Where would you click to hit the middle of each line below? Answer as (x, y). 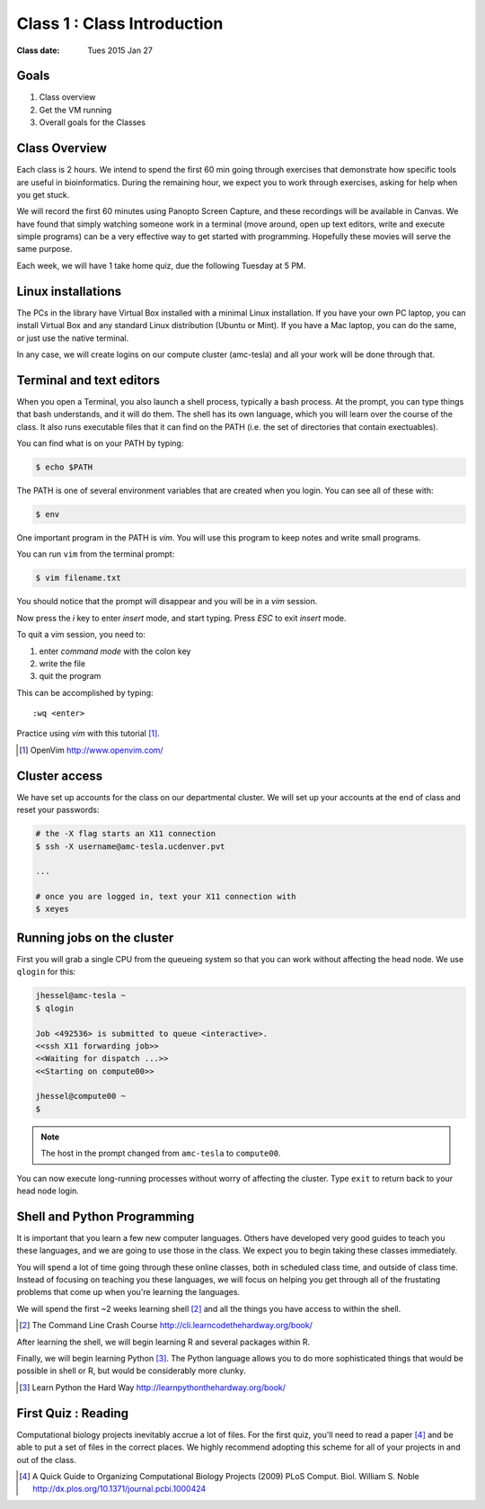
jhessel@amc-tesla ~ (80, 996)
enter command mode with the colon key (115, 651)
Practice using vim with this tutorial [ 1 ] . (88, 734)
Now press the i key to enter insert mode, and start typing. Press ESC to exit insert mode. (181, 618)
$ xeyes (52, 909)
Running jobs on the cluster (95, 938)
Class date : (38, 50)
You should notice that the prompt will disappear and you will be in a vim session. (167, 602)
